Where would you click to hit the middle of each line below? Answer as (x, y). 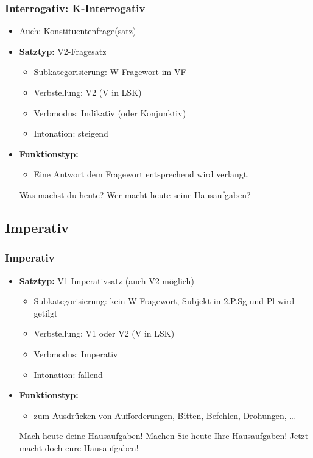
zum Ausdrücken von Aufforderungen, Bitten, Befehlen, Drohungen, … (164, 415)
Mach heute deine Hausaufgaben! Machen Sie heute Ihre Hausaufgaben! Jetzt (164, 436)
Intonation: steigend (71, 133)
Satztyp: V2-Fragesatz (63, 51)
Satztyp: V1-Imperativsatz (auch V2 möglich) (107, 280)
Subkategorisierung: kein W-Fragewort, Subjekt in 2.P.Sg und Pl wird (164, 301)
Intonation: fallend (68, 374)
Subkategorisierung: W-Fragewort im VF (110, 72)
